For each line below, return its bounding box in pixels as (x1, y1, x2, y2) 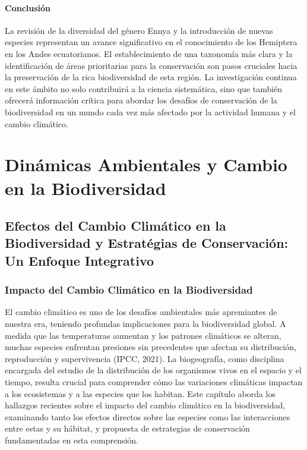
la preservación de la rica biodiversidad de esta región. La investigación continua (5, 71, 297, 83)
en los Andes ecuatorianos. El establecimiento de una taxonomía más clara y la (5, 47, 293, 59)
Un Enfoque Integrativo (5, 251, 154, 269)
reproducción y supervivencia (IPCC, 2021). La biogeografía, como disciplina (5, 352, 284, 364)
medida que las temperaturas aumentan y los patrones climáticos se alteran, (5, 329, 281, 341)
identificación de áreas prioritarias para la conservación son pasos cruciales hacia (5, 59, 297, 71)
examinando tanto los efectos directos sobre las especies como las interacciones (5, 410, 290, 423)
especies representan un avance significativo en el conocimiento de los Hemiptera (5, 36, 297, 48)
